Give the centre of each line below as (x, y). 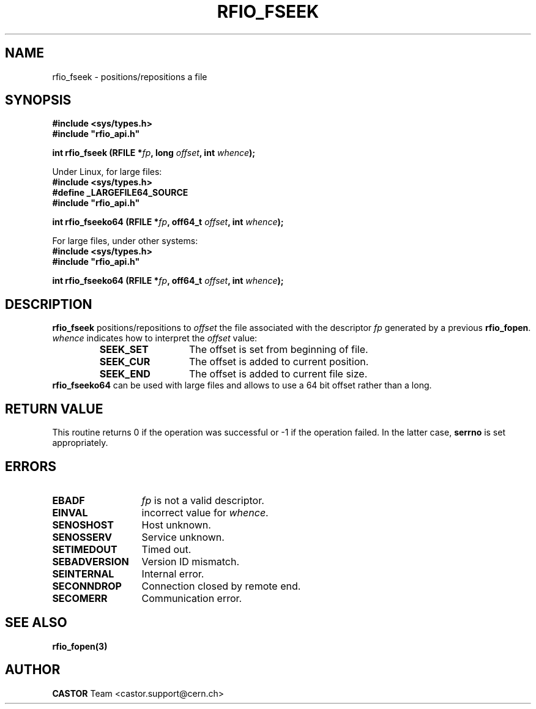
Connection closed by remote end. (221, 586)
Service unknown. (183, 537)
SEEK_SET (124, 350)
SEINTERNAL (83, 574)
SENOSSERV (82, 537)
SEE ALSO (36, 623)
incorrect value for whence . (205, 512)
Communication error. (192, 598)
